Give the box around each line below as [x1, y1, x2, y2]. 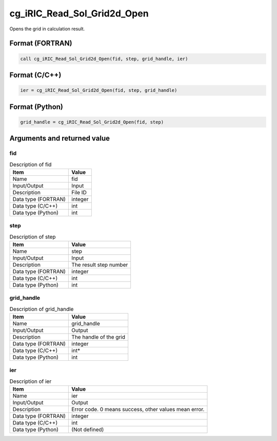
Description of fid [9, 161, 52, 168]
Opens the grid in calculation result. [9, 26, 85, 32]
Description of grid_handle [9, 305, 74, 313]
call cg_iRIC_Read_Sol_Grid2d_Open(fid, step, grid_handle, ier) [20, 56, 188, 62]
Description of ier [9, 378, 52, 385]
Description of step [9, 233, 56, 240]
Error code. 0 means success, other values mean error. [71, 406, 205, 413]
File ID [71, 189, 87, 196]
